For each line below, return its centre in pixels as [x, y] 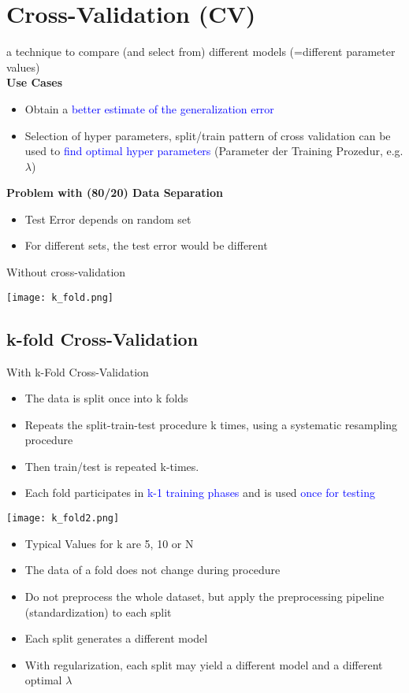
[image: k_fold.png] [60, 297]
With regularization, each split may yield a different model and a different [204, 664]
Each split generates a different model [116, 638]
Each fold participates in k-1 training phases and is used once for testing [200, 493]
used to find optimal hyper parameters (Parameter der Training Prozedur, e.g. [214, 151]
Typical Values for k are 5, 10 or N [109, 543]
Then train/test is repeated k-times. [112, 466]
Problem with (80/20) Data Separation [115, 193]
